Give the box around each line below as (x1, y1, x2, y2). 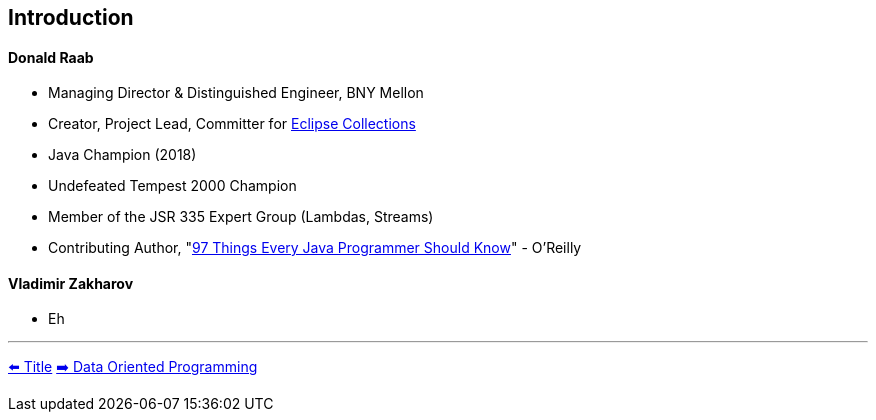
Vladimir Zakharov (8, 274, 134, 292)
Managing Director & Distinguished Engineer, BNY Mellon (48, 84, 424, 102)
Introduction (8, 5, 134, 30)
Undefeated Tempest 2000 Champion (48, 177, 297, 195)
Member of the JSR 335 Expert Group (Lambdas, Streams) (48, 208, 434, 226)
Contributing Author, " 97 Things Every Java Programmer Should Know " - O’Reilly (48, 239, 582, 257)
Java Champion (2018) (48, 146, 197, 164)
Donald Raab (8, 48, 94, 66)
